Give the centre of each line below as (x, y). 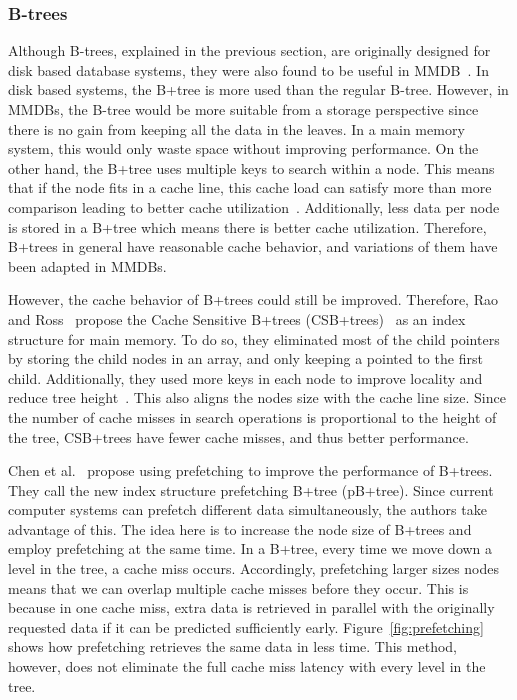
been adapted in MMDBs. (87, 265)
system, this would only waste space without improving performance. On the (243, 148)
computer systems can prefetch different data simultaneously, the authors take (247, 509)
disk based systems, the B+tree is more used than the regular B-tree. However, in (258, 89)
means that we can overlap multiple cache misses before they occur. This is (238, 587)
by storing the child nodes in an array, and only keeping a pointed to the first (245, 358)
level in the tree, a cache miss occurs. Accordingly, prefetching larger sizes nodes (254, 568)
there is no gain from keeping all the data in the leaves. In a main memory (236, 128)
